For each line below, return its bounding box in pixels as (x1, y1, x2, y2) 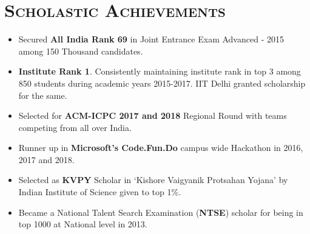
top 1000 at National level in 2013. (18, 218, 147, 230)
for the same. (18, 89, 67, 101)
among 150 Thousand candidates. (18, 44, 143, 57)
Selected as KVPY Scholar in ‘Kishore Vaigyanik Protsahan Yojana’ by (18, 173, 288, 186)
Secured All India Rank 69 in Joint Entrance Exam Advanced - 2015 (18, 33, 284, 45)
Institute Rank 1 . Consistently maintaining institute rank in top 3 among (18, 65, 301, 78)
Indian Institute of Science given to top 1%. (18, 186, 181, 198)
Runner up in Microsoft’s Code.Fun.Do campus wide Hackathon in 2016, (18, 141, 303, 154)
